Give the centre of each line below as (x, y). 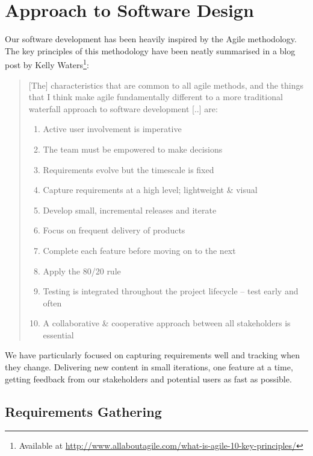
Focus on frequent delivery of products (114, 230)
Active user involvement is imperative (112, 129)
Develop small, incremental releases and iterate (130, 210)
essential (58, 334)
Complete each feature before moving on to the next (139, 250)
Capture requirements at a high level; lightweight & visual (150, 190)
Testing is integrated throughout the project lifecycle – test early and (171, 291)
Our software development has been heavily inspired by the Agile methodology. (151, 39)
